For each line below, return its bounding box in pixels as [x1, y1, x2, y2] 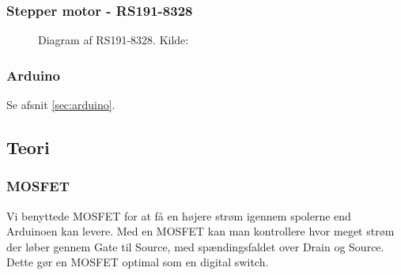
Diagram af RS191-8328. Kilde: [38, 32, 189, 48]
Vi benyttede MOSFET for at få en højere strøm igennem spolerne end [6, 207, 351, 224]
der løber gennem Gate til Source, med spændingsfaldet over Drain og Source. [6, 238, 384, 254]
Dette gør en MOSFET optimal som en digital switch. [6, 254, 269, 270]
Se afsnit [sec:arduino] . [6, 96, 115, 113]
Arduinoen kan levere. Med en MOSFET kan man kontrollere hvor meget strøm [6, 223, 395, 239]
